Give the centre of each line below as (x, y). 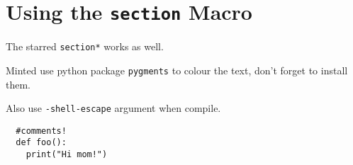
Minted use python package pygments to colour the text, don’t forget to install (177, 70)
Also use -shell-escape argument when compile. (113, 108)
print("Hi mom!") (67, 155)
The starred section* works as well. (85, 46)
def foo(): (41, 143)
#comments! (41, 131)
